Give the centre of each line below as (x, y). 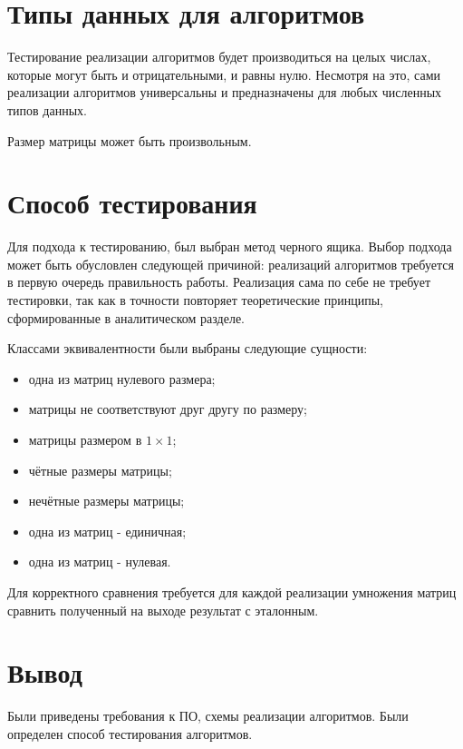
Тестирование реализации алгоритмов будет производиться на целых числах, (219, 57)
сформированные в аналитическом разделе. (126, 317)
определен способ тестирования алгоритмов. (130, 733)
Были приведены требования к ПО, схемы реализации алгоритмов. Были (208, 716)
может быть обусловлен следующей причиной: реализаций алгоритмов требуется (231, 264)
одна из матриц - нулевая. (100, 562)
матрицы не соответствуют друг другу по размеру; (168, 409)
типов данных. (47, 109)
